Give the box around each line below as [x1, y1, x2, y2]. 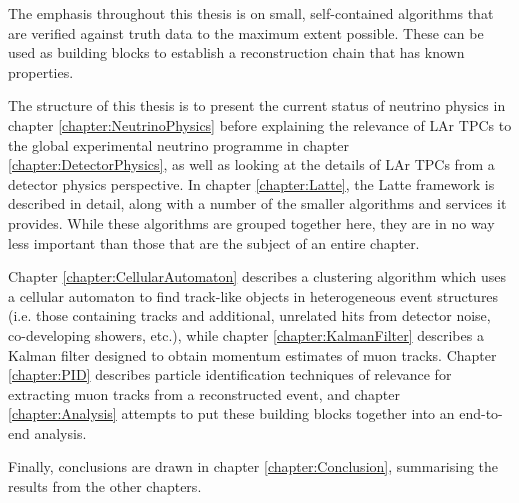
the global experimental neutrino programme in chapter [8, 134, 349, 155]
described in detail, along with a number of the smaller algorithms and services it [8, 193, 507, 214]
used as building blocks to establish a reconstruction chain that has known [8, 42, 465, 63]
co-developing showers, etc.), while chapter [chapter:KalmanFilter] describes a [8, 324, 484, 345]
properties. [8, 61, 74, 82]
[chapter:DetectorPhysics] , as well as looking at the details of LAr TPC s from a [8, 154, 495, 175]
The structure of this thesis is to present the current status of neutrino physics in [8, 95, 506, 116]
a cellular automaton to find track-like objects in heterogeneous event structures [8, 285, 499, 306]
